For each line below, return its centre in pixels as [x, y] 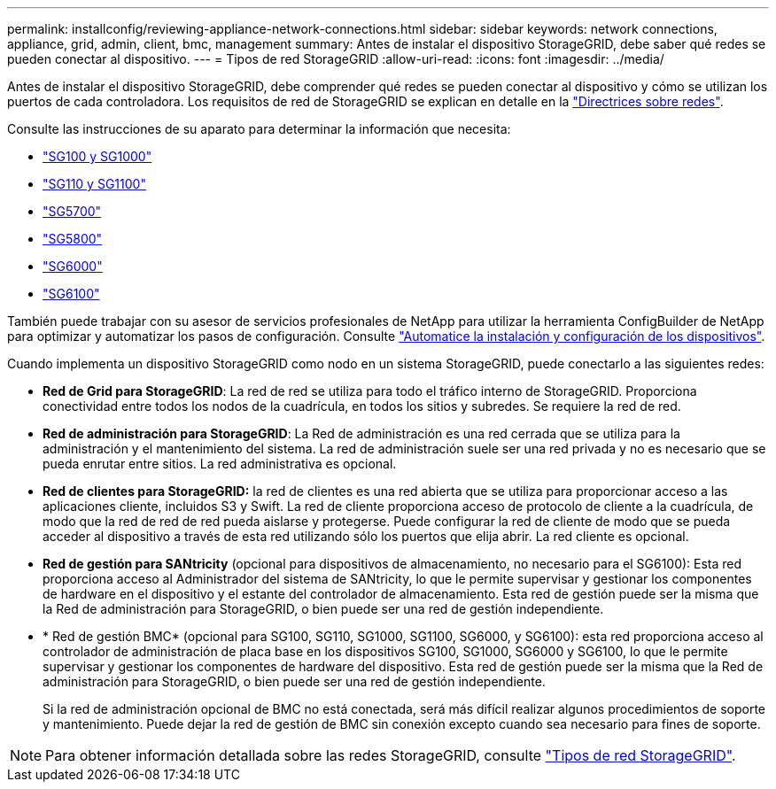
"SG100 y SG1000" [97, 156]
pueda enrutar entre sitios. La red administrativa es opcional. [220, 464]
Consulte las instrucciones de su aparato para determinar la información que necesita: [259, 129]
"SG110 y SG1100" [94, 184]
